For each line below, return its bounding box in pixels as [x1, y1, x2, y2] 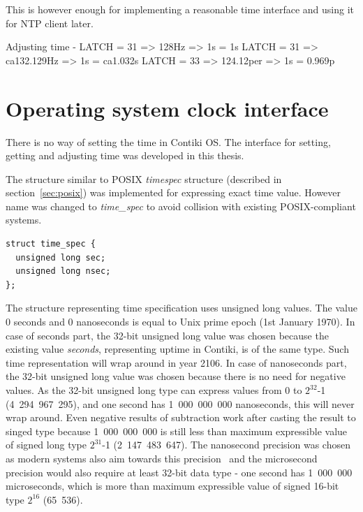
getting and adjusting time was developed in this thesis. [6, 148, 244, 163]
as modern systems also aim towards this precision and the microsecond [6, 451, 318, 465]
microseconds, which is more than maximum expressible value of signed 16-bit [6, 478, 339, 493]
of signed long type [6, 437, 87, 452]
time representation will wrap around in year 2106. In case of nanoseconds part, [6, 355, 347, 370]
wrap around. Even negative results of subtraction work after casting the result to [6, 410, 356, 425]
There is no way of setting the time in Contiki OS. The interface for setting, [6, 134, 331, 149]
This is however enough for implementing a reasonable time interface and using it [6, 2, 354, 16]
